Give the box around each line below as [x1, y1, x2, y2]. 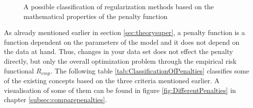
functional [4, 65, 34, 75]
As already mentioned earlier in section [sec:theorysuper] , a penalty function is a [4, 27, 245, 37]
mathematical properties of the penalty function [23, 11, 168, 21]
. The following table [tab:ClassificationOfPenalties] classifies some [50, 65, 250, 75]
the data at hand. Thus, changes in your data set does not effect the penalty [4, 46, 233, 56]
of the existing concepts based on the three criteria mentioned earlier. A [4, 75, 220, 86]
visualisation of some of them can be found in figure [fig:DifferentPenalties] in [4, 85, 236, 95]
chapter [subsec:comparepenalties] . [4, 94, 107, 105]
